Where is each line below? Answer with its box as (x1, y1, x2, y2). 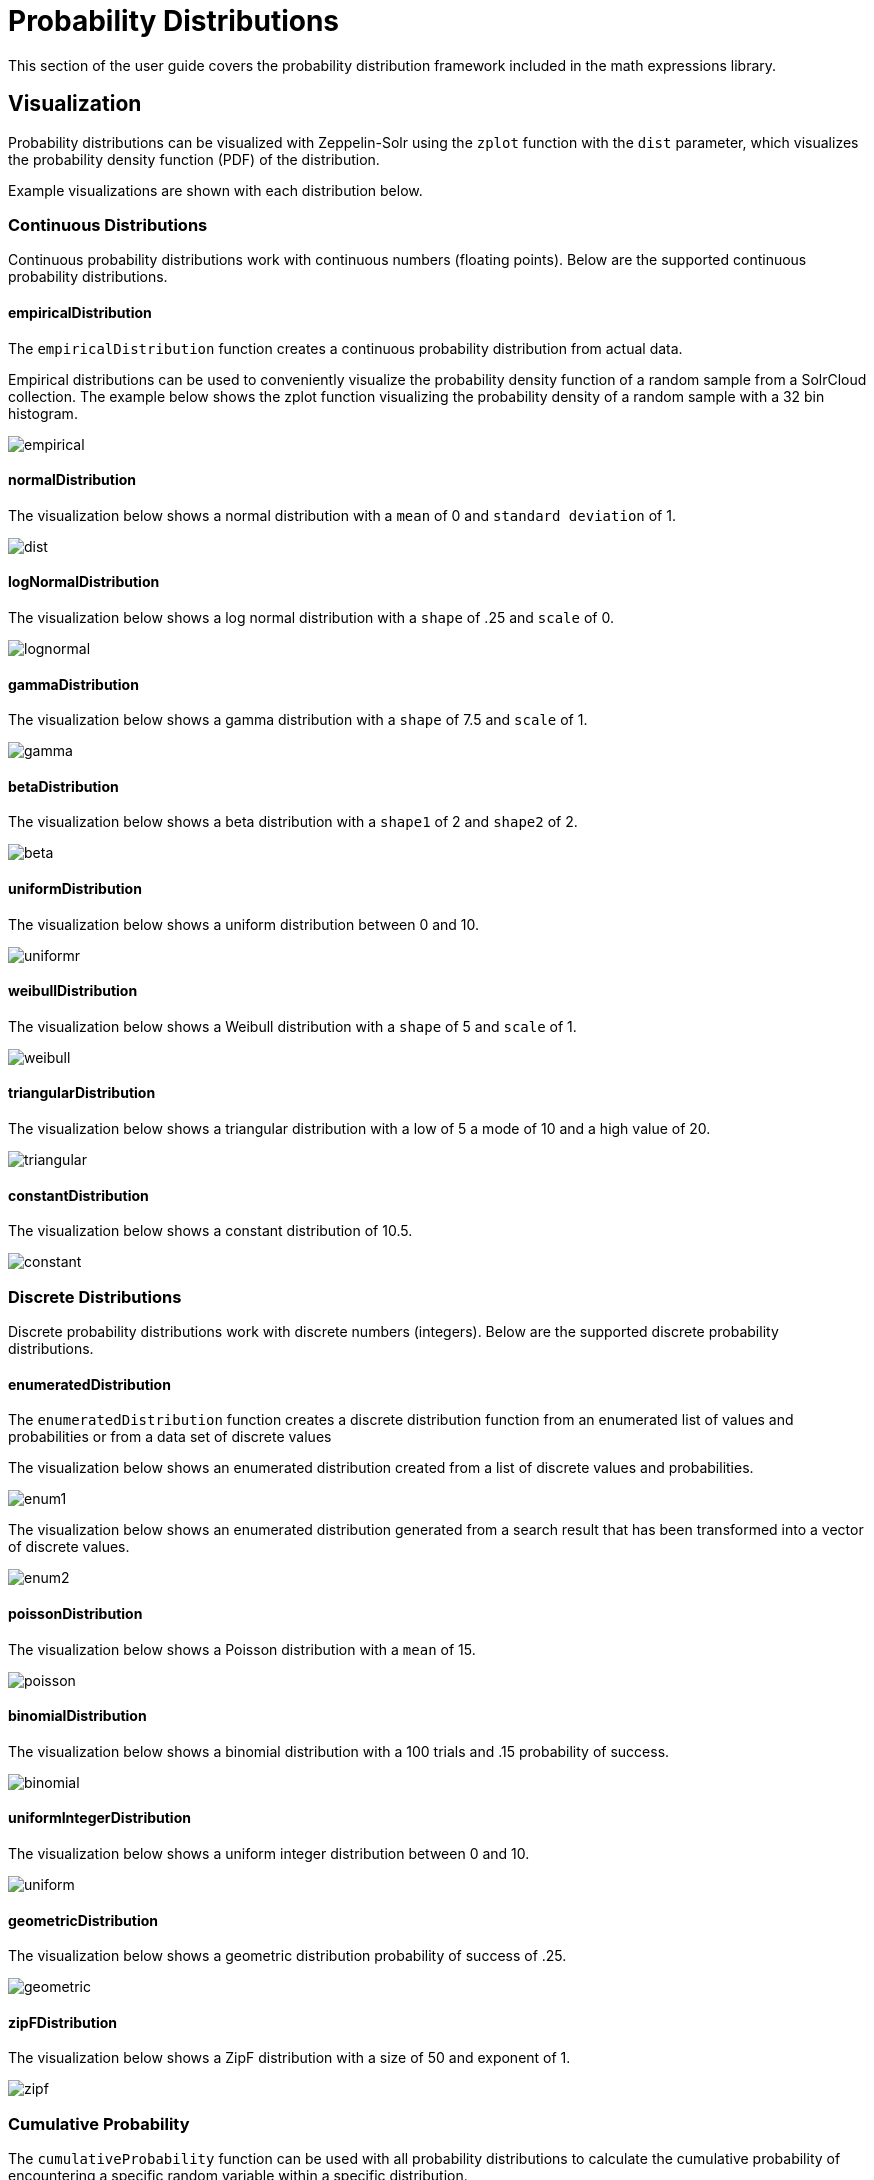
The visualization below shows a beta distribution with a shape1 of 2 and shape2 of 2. (8, 813, 578, 831)
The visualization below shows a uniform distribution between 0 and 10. (8, 915, 480, 933)
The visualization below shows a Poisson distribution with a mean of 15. (8, 1640, 476, 1658)
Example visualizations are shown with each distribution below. (8, 181, 423, 199)
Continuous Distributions (8, 214, 208, 235)
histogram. (8, 404, 78, 422)
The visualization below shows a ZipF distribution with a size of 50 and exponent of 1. (8, 2049, 571, 2067)
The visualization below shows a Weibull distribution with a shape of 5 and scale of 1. (8, 1017, 577, 1035)
